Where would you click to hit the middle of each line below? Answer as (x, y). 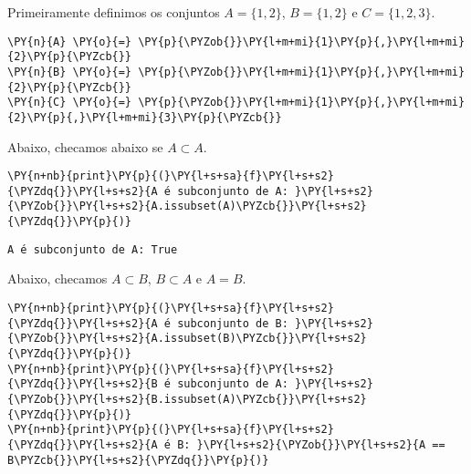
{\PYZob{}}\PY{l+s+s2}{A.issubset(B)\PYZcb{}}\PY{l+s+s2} (187, 339)
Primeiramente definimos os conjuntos (114, 12)
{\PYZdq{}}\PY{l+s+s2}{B (83, 384)
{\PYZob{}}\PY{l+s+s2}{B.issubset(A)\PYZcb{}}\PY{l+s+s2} (187, 399)
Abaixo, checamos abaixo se (85, 146)
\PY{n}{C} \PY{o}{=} (70, 103)
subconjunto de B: (233, 323)
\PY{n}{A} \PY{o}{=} (70, 41)
